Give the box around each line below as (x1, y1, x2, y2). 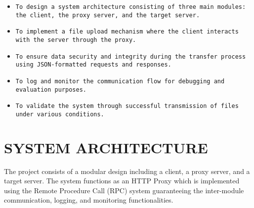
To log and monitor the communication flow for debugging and (15, 77, 225, 85)
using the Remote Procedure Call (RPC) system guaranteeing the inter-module (4, 185, 244, 195)
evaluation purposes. (15, 86, 86, 93)
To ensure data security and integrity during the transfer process (15, 53, 246, 60)
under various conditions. (15, 110, 104, 118)
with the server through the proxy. (15, 36, 136, 43)
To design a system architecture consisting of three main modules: (15, 3, 246, 10)
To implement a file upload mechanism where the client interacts (15, 28, 239, 35)
